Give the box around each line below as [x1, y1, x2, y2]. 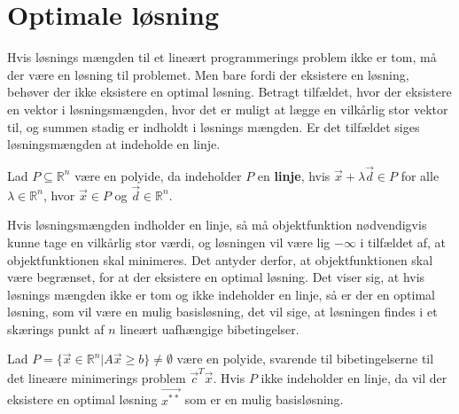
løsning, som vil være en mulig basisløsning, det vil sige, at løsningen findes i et [7, 302, 438, 321]
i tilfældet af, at [360, 232, 447, 251]
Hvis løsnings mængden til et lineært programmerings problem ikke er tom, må [7, 48, 437, 66]
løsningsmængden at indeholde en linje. [7, 135, 221, 153]
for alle [401, 166, 440, 184]
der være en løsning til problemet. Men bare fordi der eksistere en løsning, [7, 65, 409, 83]
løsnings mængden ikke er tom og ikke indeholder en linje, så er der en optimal [7, 285, 435, 303]
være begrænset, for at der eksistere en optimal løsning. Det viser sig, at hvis [7, 268, 425, 286]
